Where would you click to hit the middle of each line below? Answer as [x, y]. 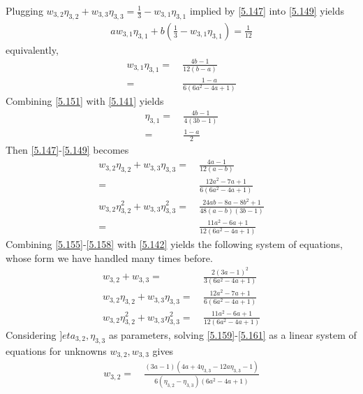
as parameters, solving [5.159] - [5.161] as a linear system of [232, 334]
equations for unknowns [56, 350]
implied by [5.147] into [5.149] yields [267, 10]
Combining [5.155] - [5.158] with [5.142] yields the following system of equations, [175, 244]
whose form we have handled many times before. [109, 257]
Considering [31, 334]
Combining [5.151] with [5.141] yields [85, 101]
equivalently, [32, 49]
